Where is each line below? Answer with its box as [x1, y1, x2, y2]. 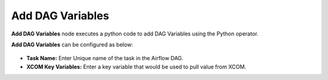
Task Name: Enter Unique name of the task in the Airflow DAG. [26, 55, 183, 62]
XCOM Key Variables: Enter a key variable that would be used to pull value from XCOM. [26, 63, 247, 70]
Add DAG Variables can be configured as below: [11, 41, 134, 48]
